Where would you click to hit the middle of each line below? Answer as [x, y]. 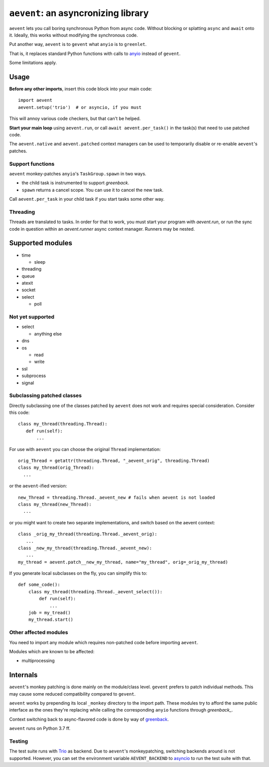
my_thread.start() [51, 620]
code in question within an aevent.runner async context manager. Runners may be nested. [102, 229]
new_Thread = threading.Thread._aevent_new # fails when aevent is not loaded [117, 497]
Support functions [32, 164]
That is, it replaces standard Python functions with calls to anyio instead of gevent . [95, 53]
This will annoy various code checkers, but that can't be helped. [75, 119]
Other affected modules [39, 633]
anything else [48, 334]
